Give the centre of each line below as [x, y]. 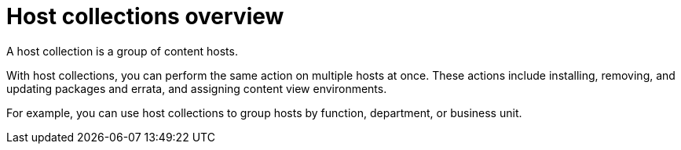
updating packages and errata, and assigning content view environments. [197, 88]
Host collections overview [145, 16]
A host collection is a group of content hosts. [122, 51]
